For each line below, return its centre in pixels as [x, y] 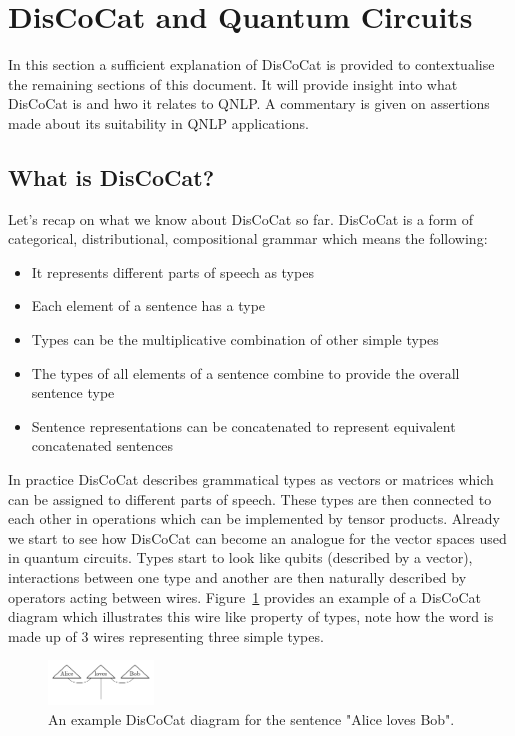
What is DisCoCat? [111, 176]
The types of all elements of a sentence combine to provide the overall [245, 372]
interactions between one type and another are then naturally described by [237, 577]
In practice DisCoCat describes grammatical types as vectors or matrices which [251, 479]
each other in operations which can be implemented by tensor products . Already [254, 518]
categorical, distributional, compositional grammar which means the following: [248, 238]
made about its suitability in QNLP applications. [158, 122]
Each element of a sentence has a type [148, 305]
